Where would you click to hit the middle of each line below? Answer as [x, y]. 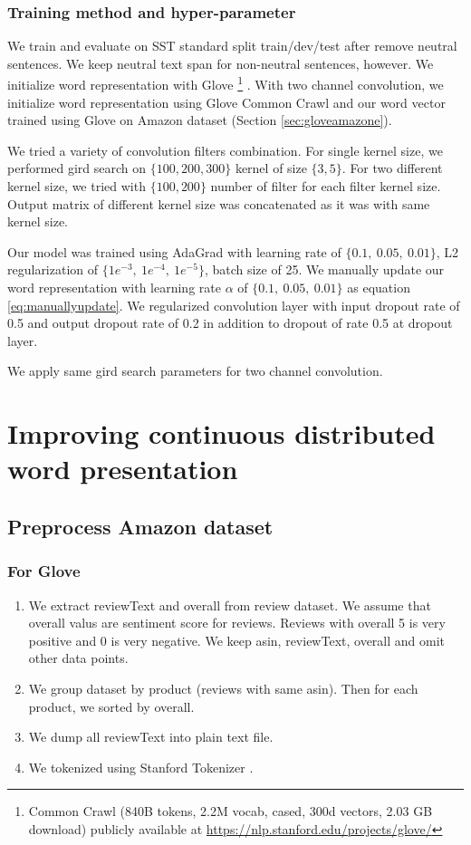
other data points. [78, 658]
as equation [379, 287]
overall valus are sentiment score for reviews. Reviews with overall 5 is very [237, 623]
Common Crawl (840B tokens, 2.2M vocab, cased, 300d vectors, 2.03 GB [231, 811]
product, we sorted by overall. [111, 706]
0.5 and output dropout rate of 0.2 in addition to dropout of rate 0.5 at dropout [230, 323]
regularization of [53, 269]
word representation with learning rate [114, 287]
